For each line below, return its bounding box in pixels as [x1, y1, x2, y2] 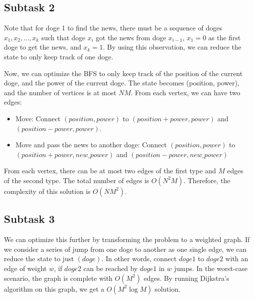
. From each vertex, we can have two [131, 87, 240, 97]
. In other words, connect [101, 253, 177, 264]
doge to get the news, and [4, 42, 81, 52]
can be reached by [83, 263, 138, 273]
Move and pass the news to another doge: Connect [15, 139, 167, 150]
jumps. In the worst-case [174, 263, 248, 273]
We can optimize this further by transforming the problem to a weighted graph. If [4, 234, 250, 245]
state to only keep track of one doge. [4, 51, 114, 61]
